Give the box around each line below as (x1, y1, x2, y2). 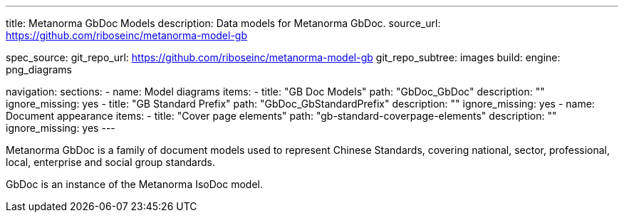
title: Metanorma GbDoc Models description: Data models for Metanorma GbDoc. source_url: (6, 17, 441, 29)
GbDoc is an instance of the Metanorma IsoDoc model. (6, 178, 263, 190)
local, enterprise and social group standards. (6, 156, 215, 168)
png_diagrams (6, 63, 73, 76)
